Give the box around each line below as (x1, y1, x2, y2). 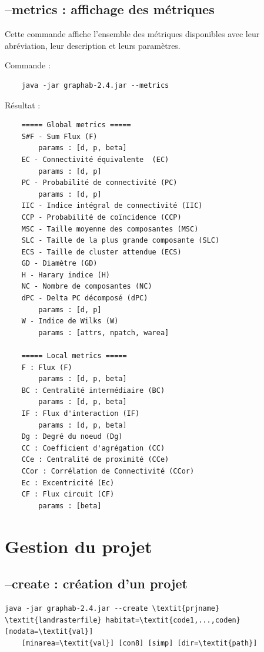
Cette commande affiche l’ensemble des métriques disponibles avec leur (5, 28, 260, 40)
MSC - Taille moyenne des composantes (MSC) (21, 224, 199, 233)
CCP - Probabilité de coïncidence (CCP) (21, 213, 182, 221)
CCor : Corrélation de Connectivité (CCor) (21, 466, 195, 475)
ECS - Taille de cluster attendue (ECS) (21, 247, 182, 256)
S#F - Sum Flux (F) (21, 132, 98, 141)
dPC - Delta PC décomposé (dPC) (21, 294, 148, 303)
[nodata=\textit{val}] (5, 627, 93, 636)
